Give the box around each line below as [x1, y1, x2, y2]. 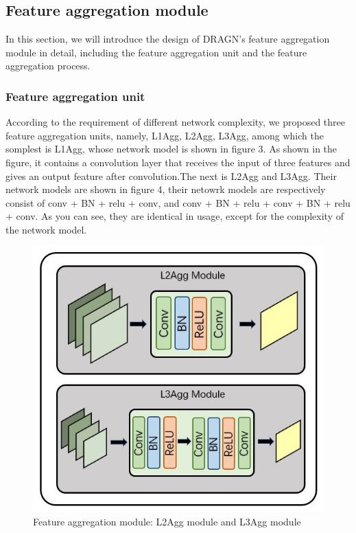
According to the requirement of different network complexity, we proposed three [5, 115, 345, 129]
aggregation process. [5, 58, 91, 73]
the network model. [5, 222, 87, 236]
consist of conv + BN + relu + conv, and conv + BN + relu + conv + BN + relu [5, 195, 351, 209]
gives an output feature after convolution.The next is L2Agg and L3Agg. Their [5, 168, 337, 183]
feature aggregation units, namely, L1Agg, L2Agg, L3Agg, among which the [5, 128, 324, 142]
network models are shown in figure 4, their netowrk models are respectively [5, 182, 326, 196]
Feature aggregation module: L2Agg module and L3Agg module [33, 514, 301, 529]
